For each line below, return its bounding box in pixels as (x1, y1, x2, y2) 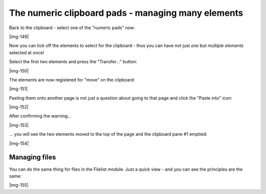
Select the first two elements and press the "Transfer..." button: (9, 59, 137, 65)
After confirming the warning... (9, 113, 71, 119)
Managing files (9, 153, 56, 161)
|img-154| (9, 140, 29, 146)
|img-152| (9, 104, 29, 110)
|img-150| (9, 68, 29, 74)
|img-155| (9, 182, 29, 188)
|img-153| (9, 122, 29, 128)
